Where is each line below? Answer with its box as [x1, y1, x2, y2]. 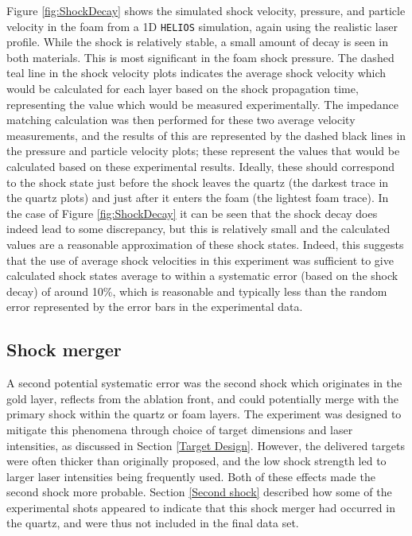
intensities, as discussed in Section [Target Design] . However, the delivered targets [6, 437, 406, 453]
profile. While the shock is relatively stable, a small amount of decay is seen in [6, 33, 389, 50]
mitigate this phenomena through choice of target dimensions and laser [6, 421, 353, 437]
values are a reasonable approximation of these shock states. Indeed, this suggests [6, 235, 404, 252]
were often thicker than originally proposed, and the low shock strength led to [6, 452, 387, 469]
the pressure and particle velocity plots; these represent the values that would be [6, 142, 400, 159]
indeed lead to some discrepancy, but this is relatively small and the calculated [6, 220, 391, 237]
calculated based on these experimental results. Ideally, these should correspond [6, 158, 395, 174]
